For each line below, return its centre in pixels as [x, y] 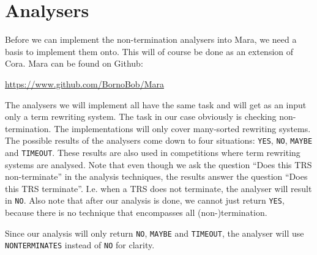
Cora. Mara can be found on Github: [74, 63]
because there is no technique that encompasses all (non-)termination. [136, 212]
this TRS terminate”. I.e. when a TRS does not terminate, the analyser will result [158, 188]
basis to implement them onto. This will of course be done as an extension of [149, 51]
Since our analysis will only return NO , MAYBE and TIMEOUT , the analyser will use [155, 233]
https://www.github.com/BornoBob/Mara [84, 83]
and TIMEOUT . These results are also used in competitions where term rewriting [153, 152]
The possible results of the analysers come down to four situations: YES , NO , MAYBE [159, 140]
